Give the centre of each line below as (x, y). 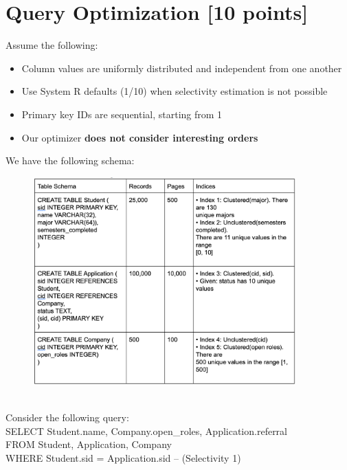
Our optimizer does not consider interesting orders (140, 137)
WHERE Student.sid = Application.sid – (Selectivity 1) (123, 458)
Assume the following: (52, 45)
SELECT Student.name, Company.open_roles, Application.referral (147, 430)
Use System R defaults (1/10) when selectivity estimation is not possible (175, 91)
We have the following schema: (70, 160)
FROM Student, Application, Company (89, 444)
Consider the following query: (67, 417)
